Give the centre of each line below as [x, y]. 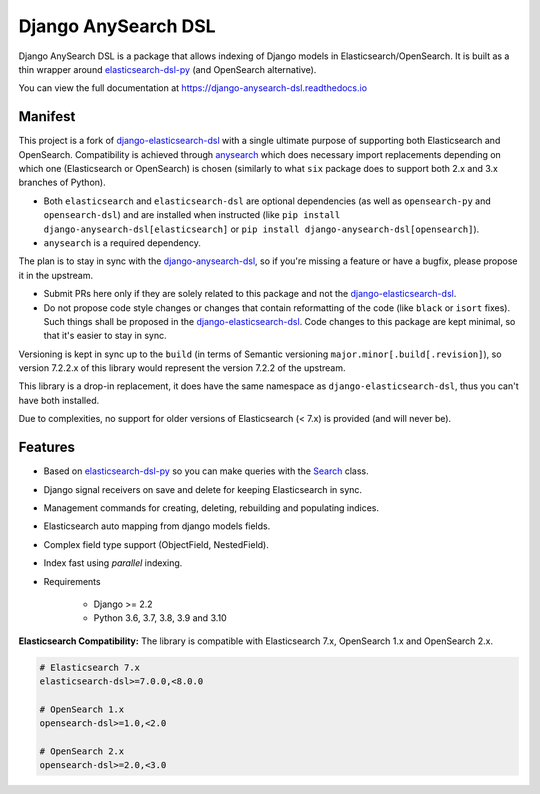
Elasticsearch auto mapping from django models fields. [157, 526]
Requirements [72, 581]
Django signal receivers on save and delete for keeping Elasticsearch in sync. [203, 489]
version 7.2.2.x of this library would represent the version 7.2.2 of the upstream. [182, 368]
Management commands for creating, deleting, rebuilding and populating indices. [211, 507]
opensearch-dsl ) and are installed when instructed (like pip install [192, 215]
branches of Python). [62, 182]
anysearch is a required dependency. [122, 242]
